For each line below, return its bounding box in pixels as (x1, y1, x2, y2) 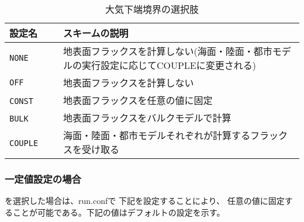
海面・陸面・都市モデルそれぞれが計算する (63, 129, 250, 142)
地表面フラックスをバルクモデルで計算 (63, 111, 232, 124)
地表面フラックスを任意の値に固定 (63, 93, 213, 107)
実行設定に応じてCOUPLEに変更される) (81, 58, 256, 72)
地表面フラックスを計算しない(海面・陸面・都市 (63, 44, 272, 58)
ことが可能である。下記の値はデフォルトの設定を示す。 (12, 206, 225, 218)
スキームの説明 (63, 26, 129, 40)
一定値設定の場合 (5, 171, 81, 186)
